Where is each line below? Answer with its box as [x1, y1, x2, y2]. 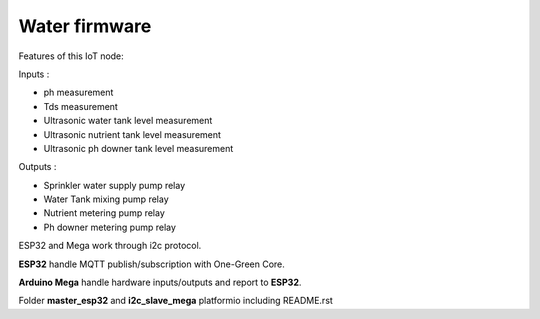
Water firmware [18, 15, 152, 37]
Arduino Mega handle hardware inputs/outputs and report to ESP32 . [18, 276, 302, 289]
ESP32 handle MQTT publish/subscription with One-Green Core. [18, 258, 285, 270]
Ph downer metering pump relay [43, 221, 177, 233]
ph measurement [43, 86, 114, 99]
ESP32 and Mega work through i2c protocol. [18, 240, 202, 252]
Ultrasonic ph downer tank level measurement [43, 142, 234, 154]
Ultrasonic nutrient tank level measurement [43, 128, 222, 140]
